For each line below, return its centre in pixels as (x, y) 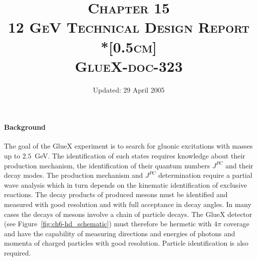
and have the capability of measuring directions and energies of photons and (120, 233)
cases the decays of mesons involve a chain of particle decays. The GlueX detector (128, 214)
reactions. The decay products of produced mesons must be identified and (116, 194)
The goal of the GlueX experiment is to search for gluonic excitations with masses (128, 146)
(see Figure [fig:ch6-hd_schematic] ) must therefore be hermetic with (108, 224)
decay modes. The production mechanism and (74, 175)
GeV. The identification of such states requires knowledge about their (140, 156)
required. (18, 253)
